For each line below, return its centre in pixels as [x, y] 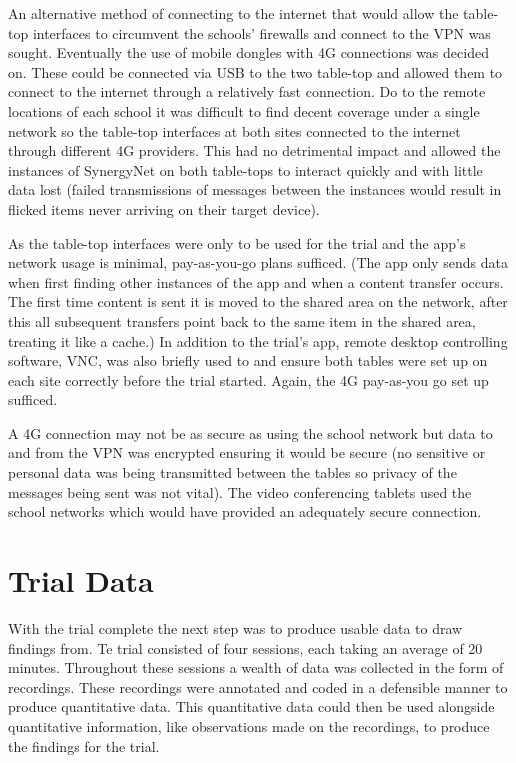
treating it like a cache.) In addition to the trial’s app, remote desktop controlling [258, 340]
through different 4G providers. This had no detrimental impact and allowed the [254, 150]
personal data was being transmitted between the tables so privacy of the [232, 472]
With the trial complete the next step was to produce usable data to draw [235, 627]
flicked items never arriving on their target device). [164, 208]
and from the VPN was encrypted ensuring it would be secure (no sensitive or [247, 452]
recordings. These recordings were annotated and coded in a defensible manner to [258, 686]
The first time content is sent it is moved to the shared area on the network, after [258, 301]
